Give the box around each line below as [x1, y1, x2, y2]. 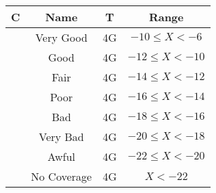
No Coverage [31, 168, 92, 184]
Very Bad [38, 129, 84, 144]
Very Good [35, 29, 87, 45]
